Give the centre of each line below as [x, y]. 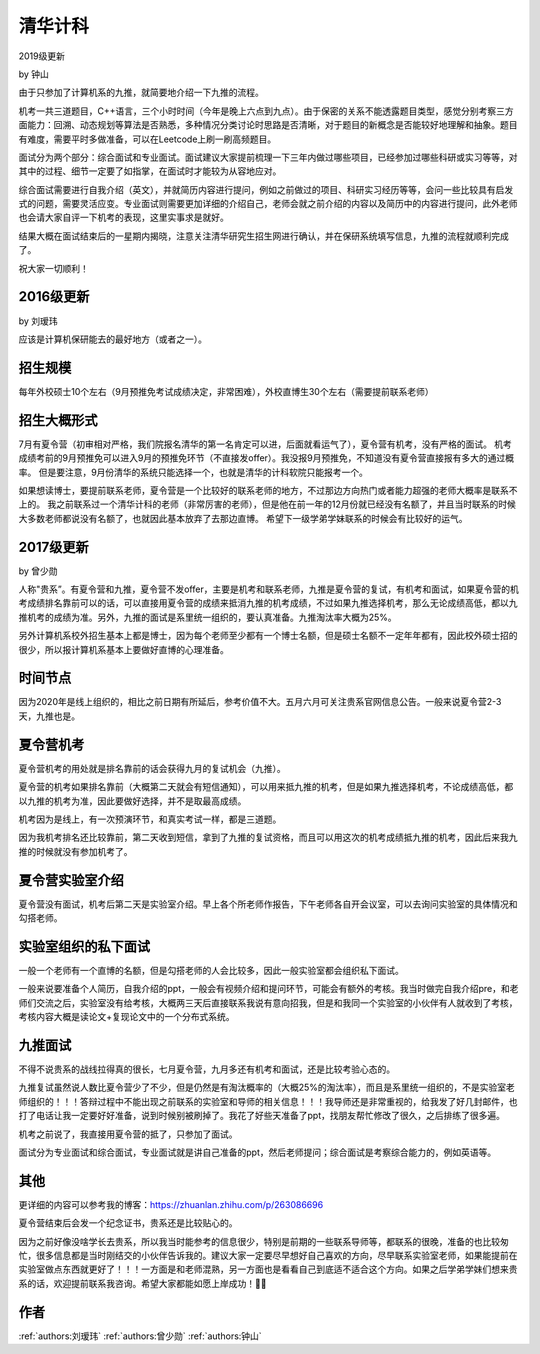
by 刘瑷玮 [38, 321]
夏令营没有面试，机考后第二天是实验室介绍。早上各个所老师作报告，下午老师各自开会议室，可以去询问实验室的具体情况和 [268, 904]
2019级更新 [41, 56]
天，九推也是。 [49, 716]
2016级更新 [54, 296]
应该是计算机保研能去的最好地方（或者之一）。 [112, 339]
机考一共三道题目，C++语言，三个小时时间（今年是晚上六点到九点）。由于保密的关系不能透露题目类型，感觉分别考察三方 [266, 111]
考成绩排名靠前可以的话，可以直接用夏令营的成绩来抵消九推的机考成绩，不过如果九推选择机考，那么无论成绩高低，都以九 [268, 603]
